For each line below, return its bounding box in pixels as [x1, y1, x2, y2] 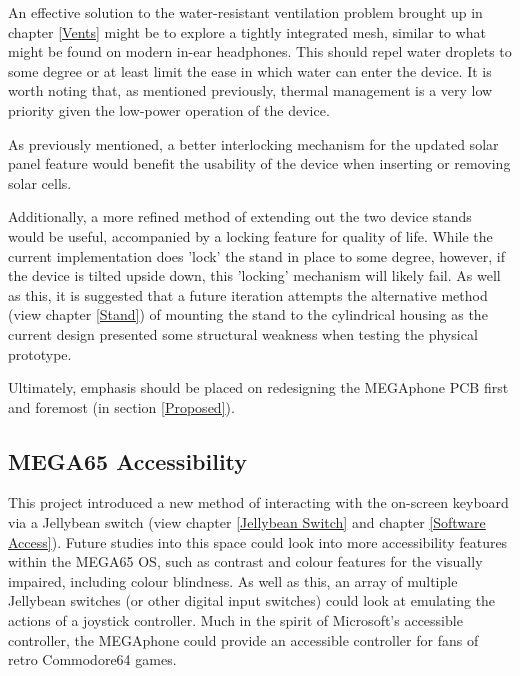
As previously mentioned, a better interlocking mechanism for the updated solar [8, 133, 499, 154]
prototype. [8, 343, 72, 364]
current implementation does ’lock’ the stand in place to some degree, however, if [8, 245, 505, 266]
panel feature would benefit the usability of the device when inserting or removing [8, 153, 511, 174]
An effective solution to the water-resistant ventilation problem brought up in [8, 2, 483, 22]
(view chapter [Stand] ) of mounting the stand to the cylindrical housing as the [8, 304, 488, 325]
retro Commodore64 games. [8, 649, 177, 670]
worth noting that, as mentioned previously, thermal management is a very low [8, 80, 493, 101]
